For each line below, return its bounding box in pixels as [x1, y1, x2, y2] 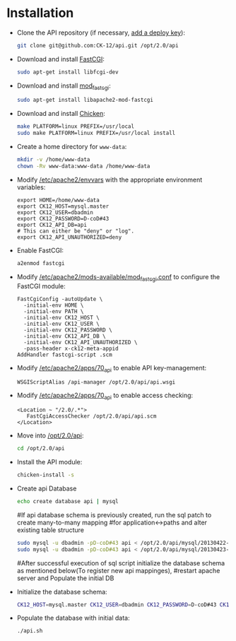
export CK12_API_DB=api [16, 221, 88, 228]
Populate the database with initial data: [16, 613, 130, 623]
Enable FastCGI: [16, 246, 64, 254]
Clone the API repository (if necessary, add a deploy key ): [16, 28, 185, 37]
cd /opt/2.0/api [16, 445, 65, 452]
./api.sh [16, 628, 43, 635]
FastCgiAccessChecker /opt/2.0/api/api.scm [26, 413, 157, 420]
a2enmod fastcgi [16, 259, 65, 266]
